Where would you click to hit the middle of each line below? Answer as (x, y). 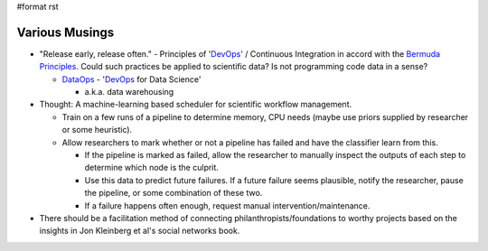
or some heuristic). (97, 130)
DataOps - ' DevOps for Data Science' (131, 79)
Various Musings (66, 32)
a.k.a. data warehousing (129, 92)
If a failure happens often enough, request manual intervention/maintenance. (227, 205)
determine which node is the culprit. (151, 168)
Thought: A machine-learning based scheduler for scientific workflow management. (196, 105)
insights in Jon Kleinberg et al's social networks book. (140, 231)
